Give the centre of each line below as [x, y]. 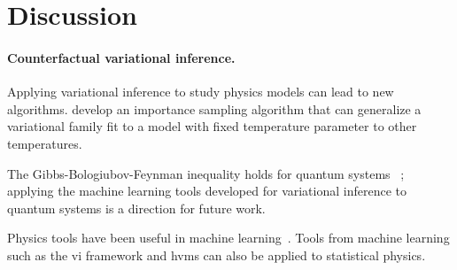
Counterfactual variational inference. [121, 57]
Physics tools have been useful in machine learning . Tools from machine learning [228, 238]
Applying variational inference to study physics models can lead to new [201, 92]
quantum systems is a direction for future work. [136, 208]
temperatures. [45, 143]
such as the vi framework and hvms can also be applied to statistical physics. [217, 255]
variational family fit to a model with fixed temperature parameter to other [212, 126]
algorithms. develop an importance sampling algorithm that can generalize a [214, 108]
